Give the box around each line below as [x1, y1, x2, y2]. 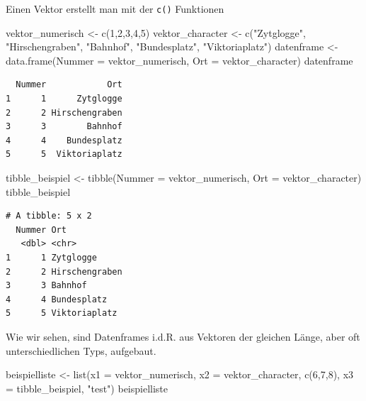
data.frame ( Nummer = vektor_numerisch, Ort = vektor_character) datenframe [6, 53, 353, 67]
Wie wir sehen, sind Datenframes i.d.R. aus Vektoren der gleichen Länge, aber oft [6, 329, 360, 344]
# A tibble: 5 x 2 [6, 211, 92, 221]
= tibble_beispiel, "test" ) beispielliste [6, 380, 168, 395]
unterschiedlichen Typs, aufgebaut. [6, 343, 156, 358]
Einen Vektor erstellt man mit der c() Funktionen [6, 1, 224, 16]
